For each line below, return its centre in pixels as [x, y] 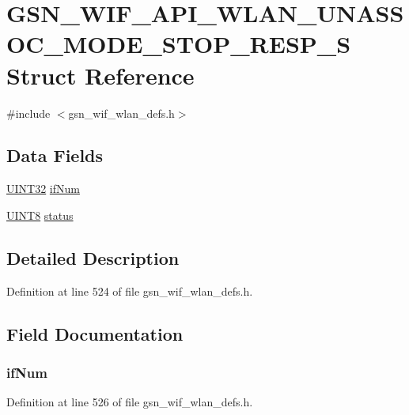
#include [28, 113]
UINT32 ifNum [43, 189]
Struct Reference [100, 75]
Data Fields [55, 155]
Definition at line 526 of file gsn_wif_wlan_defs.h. [130, 402]
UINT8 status [40, 215]
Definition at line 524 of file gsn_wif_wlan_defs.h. [130, 290]
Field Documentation [95, 333]
